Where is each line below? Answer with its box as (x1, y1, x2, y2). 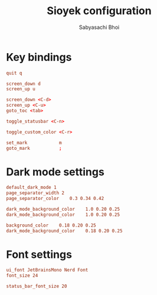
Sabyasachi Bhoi (78, 24, 120, 31)
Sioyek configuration (47, 4, 152, 18)
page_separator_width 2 (6, 190, 65, 196)
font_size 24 (6, 273, 38, 278)
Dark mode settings (6, 165, 104, 178)
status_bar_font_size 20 (6, 283, 67, 290)
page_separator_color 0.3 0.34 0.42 (6, 196, 104, 202)
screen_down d (6, 81, 41, 87)
